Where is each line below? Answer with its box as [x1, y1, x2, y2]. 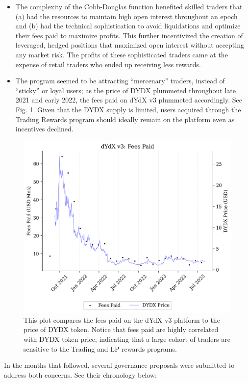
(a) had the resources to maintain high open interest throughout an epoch [15, 11, 238, 21]
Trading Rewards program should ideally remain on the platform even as [15, 114, 235, 124]
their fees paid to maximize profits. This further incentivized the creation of [15, 30, 243, 40]
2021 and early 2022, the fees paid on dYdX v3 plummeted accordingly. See [15, 95, 242, 105]
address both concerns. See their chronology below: [4, 369, 157, 380]
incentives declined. [15, 124, 74, 134]
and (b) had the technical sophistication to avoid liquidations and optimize [15, 21, 241, 31]
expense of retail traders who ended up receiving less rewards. [15, 59, 201, 69]
